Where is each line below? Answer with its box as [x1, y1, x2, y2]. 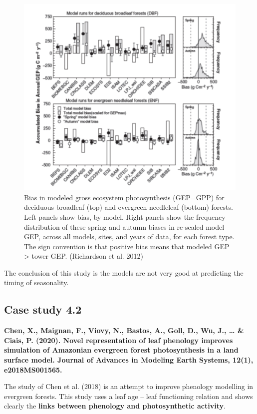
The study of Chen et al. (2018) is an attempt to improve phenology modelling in [4, 381, 254, 392]
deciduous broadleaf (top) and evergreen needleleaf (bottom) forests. [24, 202, 233, 212]
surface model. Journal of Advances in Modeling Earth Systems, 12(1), [4, 355, 254, 365]
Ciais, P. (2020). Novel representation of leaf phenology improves [4, 335, 233, 345]
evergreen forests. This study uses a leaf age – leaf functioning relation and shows [4, 391, 253, 401]
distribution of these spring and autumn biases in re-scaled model [24, 221, 225, 232]
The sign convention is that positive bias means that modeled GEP [24, 241, 230, 251]
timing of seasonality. [4, 277, 69, 288]
